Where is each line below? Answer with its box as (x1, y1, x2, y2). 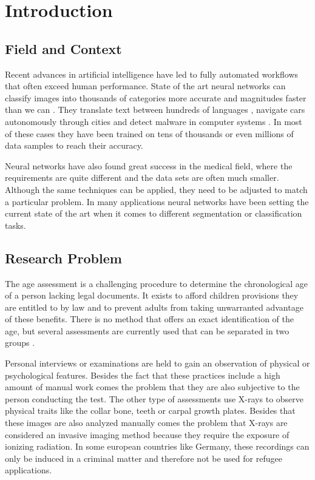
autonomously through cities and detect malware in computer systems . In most (5, 115, 302, 127)
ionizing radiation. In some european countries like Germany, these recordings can (5, 440, 310, 453)
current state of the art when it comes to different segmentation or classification (5, 207, 302, 220)
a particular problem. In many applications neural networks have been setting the (5, 195, 309, 208)
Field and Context (5, 39, 122, 58)
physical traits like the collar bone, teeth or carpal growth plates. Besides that (5, 404, 296, 417)
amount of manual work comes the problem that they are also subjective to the (5, 380, 300, 393)
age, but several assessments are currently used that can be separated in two (5, 324, 290, 337)
